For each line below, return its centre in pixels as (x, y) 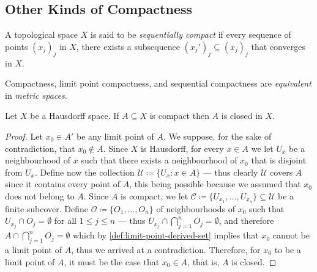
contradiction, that (40, 148)
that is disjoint (279, 160)
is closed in (242, 116)
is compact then (179, 116)
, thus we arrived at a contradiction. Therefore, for (166, 249)
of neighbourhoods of (196, 208)
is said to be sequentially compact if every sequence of (191, 34)
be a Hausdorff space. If (75, 116)
